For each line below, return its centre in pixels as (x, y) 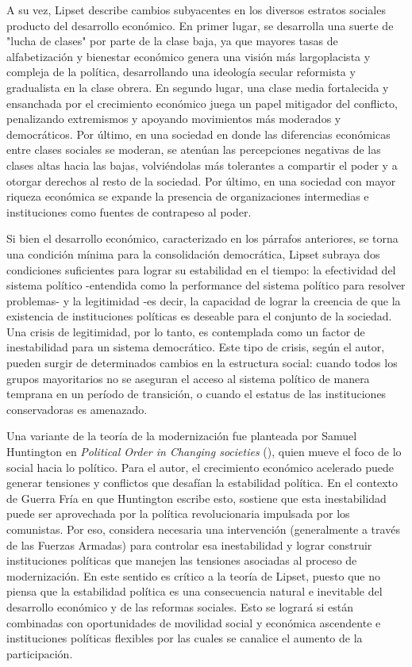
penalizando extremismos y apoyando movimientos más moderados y (174, 119)
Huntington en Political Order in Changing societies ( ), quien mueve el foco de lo (204, 452)
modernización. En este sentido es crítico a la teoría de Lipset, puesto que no (194, 575)
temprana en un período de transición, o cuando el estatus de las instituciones (196, 394)
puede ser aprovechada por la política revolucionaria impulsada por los (178, 514)
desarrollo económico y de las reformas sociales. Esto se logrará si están (180, 606)
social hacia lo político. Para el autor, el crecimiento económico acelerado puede (200, 467)
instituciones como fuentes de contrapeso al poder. (129, 211)
